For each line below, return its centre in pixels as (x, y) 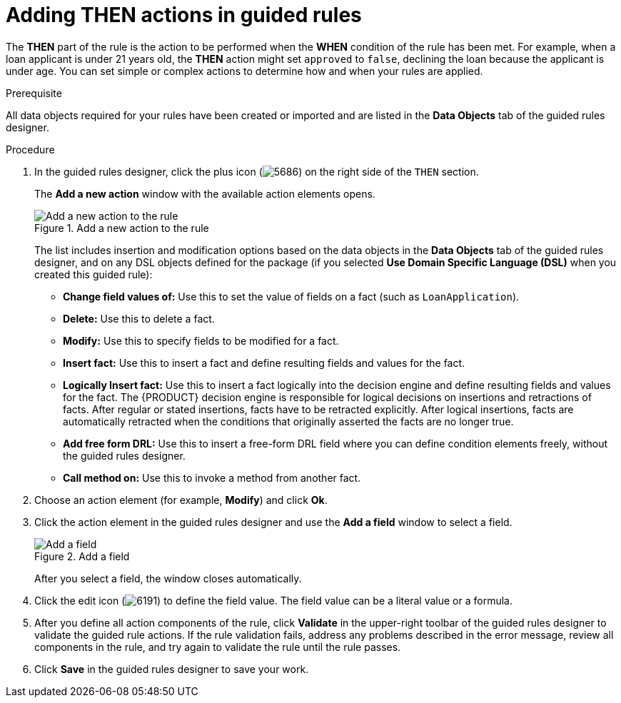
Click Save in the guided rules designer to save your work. (172, 669)
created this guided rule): (94, 274)
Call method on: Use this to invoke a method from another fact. (212, 477)
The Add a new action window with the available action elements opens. (205, 193)
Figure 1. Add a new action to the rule (122, 228)
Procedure (30, 149)
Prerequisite (34, 93)
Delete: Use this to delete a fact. (139, 318)
